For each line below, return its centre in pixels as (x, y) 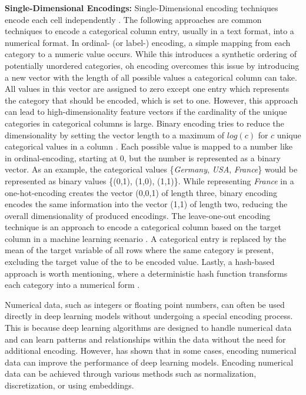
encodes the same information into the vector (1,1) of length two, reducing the (146, 204)
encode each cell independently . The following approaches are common (133, 19)
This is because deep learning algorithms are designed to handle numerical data (148, 328)
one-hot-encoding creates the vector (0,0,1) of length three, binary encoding (141, 192)
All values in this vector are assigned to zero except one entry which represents (147, 89)
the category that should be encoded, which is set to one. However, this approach (152, 100)
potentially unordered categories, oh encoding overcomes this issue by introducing (152, 65)
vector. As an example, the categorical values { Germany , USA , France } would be (151, 169)
